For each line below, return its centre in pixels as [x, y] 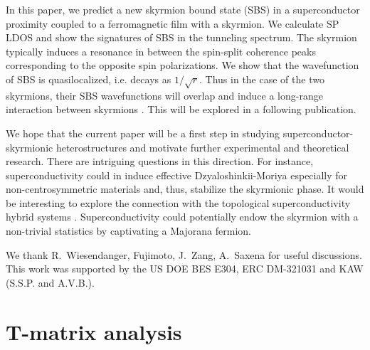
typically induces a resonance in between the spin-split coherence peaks [161, 51]
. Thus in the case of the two [262, 79]
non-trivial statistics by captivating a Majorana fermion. [128, 231]
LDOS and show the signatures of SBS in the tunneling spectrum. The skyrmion [181, 37]
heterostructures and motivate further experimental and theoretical [202, 147]
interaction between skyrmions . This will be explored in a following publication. [181, 109]
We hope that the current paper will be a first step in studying [143, 133]
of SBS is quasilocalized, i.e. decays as [89, 79]
